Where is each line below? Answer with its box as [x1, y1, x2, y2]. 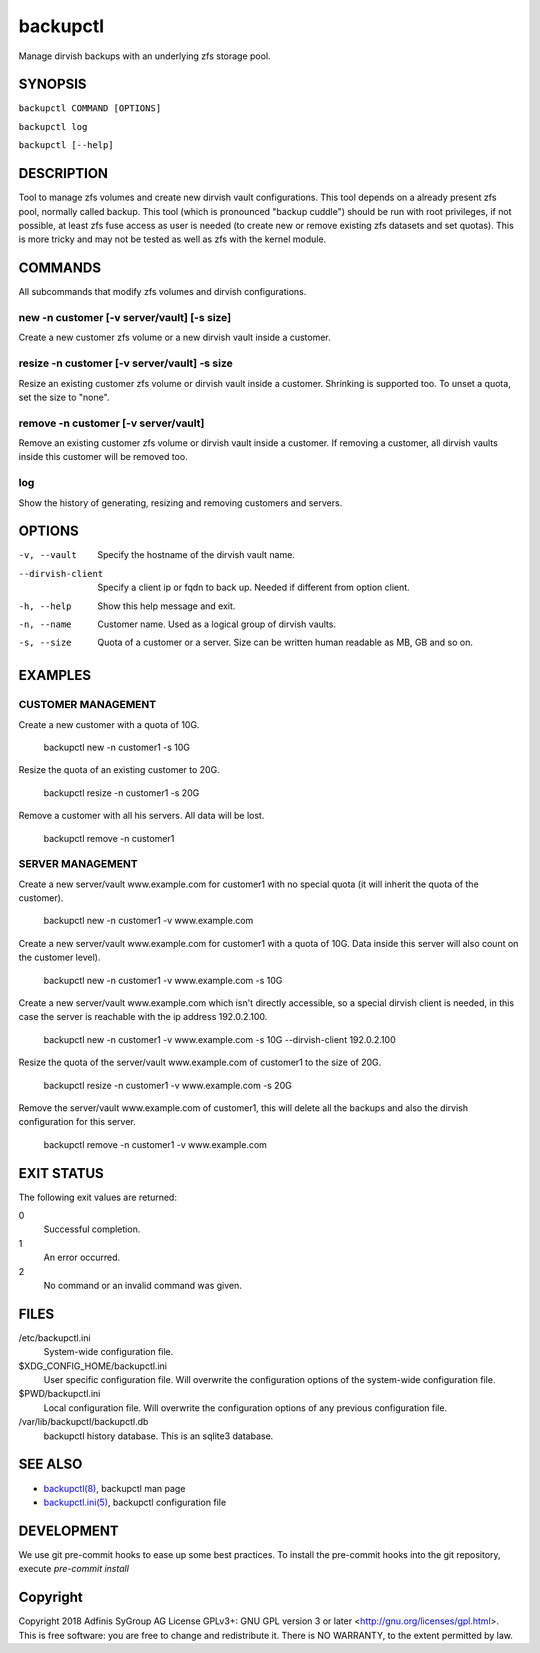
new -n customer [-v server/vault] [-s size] [18, 310, 232, 324]
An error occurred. [43, 1251, 121, 1264]
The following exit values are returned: [18, 1191, 177, 1203]
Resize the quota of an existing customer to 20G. [18, 764, 220, 776]
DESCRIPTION [18, 165, 109, 182]
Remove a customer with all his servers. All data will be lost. [18, 810, 265, 822]
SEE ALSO [18, 1456, 83, 1473]
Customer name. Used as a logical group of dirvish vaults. [97, 618, 337, 630]
